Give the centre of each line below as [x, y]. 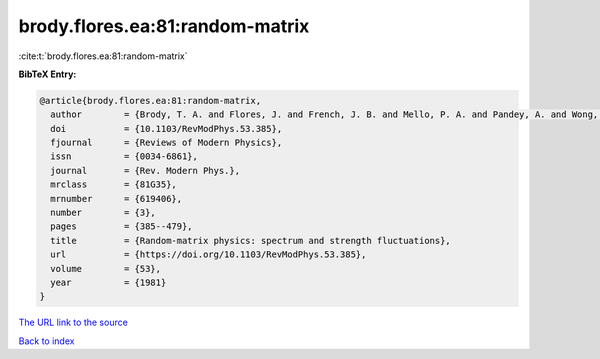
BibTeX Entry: [47, 74]
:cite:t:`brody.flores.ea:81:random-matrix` [103, 56]
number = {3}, [103, 213]
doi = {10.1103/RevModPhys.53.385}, [166, 128]
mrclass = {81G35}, [113, 184]
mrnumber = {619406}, [116, 198]
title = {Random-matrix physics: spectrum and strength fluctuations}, [251, 240]
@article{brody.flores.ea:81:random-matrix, [150, 100]
